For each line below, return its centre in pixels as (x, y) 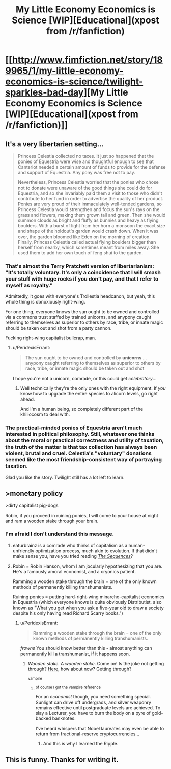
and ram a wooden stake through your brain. (52, 521)
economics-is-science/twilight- (74, 81)
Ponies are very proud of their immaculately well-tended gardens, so (90, 204)
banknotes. (64, 718)
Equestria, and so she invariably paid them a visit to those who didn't (90, 193)
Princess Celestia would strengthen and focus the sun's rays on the (89, 209)
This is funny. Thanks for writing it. (62, 760)
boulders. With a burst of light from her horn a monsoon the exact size (91, 226)
